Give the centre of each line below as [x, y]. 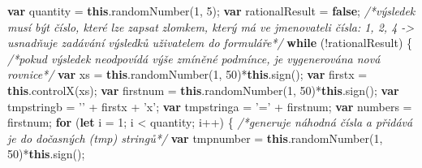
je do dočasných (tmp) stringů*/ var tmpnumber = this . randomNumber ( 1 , [195, 138]
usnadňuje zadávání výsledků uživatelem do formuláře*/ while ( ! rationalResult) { [210, 43]
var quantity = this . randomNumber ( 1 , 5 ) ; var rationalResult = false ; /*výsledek [211, 11]
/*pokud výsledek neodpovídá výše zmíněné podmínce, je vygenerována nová [194, 58]
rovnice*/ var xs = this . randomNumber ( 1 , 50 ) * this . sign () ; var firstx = [187, 74]
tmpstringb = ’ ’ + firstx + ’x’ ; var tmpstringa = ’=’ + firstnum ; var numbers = [210, 106]
